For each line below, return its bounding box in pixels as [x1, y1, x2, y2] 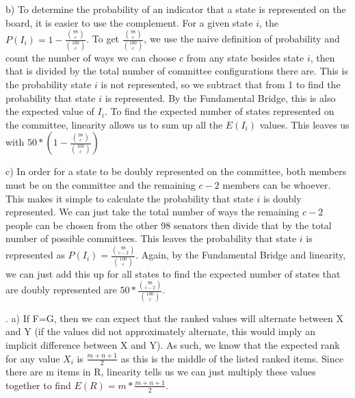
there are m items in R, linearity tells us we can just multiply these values [5, 364, 316, 379]
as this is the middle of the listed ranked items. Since [120, 351, 343, 365]
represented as [5, 248, 65, 262]
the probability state [5, 77, 92, 91]
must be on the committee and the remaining [5, 177, 196, 191]
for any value [5, 351, 60, 365]
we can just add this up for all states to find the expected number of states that [5, 266, 341, 280]
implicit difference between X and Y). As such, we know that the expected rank [5, 337, 340, 351]
